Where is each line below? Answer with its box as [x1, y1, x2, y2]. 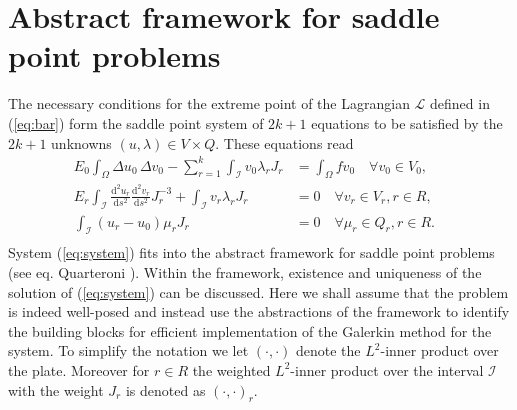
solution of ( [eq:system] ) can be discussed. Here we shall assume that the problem [8, 281, 509, 302]
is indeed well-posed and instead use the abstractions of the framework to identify [8, 301, 510, 322]
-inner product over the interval [290, 359, 484, 380]
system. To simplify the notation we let [8, 340, 249, 361]
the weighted [192, 359, 271, 380]
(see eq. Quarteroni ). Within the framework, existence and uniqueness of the [8, 261, 482, 282]
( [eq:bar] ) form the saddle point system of [8, 112, 264, 133]
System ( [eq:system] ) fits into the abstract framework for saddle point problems [8, 242, 495, 263]
